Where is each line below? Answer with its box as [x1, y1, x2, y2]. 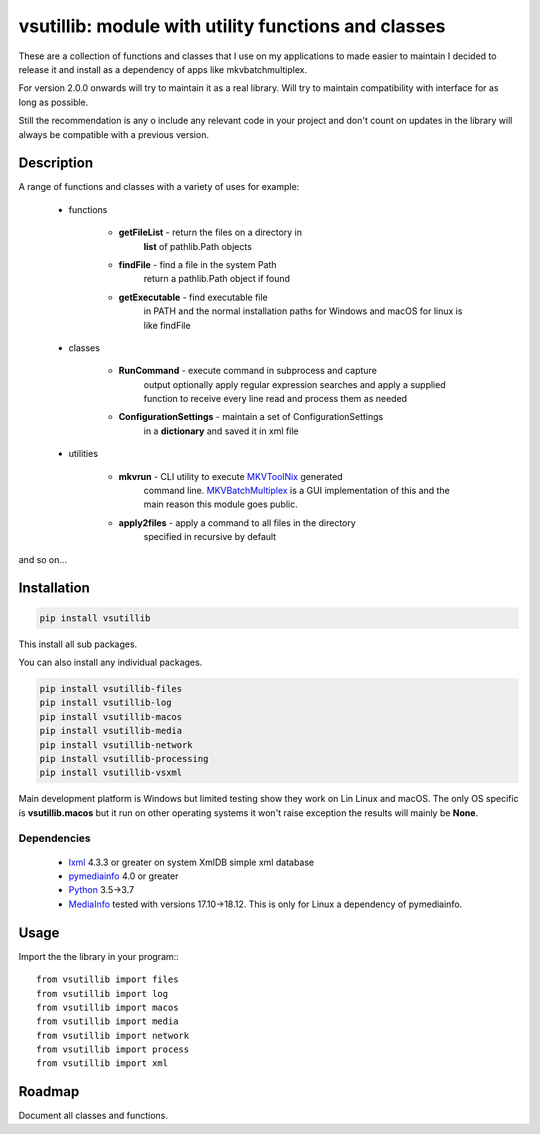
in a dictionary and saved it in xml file [143, 425, 299, 437]
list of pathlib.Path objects [143, 240, 252, 252]
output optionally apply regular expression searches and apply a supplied [143, 378, 446, 390]
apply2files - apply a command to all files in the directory [118, 516, 357, 529]
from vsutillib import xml [36, 1058, 169, 1069]
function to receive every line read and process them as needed [143, 393, 408, 405]
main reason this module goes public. [143, 498, 299, 510]
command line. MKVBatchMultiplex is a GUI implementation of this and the [143, 485, 450, 497]
